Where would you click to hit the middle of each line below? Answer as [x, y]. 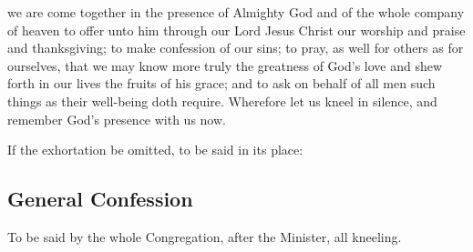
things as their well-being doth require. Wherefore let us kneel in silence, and [222, 101]
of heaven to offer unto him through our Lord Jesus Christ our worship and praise [236, 30]
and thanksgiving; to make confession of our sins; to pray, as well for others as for [236, 48]
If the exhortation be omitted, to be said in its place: [155, 150]
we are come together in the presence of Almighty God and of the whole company [236, 12]
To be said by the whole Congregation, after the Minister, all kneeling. [205, 236]
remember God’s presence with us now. [117, 119]
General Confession [100, 199]
